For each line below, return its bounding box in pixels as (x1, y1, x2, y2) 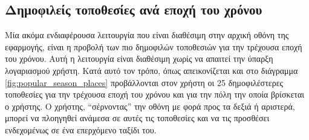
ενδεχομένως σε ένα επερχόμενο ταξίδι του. (5, 123, 157, 136)
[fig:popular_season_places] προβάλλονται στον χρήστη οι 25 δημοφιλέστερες (5, 76, 284, 88)
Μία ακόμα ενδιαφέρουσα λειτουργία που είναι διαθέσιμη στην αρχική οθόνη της (5, 28, 289, 41)
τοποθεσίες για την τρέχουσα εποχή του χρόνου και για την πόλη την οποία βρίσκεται (5, 88, 305, 101)
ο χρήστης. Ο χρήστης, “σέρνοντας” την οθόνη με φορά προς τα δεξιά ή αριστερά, (5, 99, 295, 112)
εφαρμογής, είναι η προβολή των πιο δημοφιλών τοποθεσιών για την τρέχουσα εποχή (5, 40, 302, 53)
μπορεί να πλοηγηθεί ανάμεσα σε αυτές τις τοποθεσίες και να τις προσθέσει (5, 112, 270, 124)
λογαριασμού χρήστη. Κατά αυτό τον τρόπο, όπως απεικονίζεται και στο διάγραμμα (5, 64, 298, 76)
